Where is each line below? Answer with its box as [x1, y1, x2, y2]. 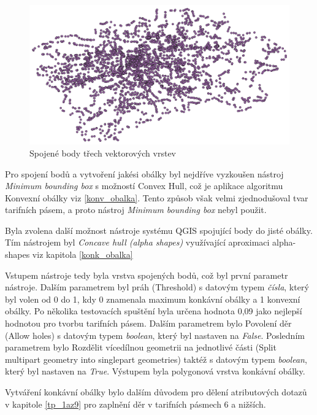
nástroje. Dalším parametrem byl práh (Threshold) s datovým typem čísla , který [5, 281, 309, 293]
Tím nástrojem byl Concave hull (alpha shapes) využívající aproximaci [5, 236, 270, 249]
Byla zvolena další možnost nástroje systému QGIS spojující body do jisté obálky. [5, 223, 313, 236]
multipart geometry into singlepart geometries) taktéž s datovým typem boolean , [5, 352, 307, 365]
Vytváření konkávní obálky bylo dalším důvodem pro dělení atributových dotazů [5, 386, 307, 398]
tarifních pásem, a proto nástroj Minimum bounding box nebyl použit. [5, 203, 267, 216]
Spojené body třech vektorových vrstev [29, 146, 176, 159]
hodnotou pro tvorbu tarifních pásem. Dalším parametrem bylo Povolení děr [5, 317, 292, 330]
